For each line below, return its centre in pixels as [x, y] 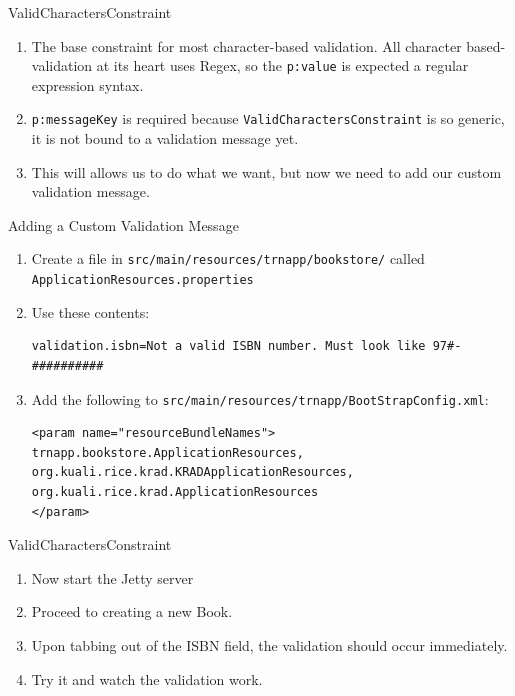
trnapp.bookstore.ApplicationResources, [167, 452]
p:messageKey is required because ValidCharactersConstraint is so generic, [268, 118]
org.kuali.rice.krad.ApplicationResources [175, 492]
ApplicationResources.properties [142, 280]
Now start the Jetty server [112, 577]
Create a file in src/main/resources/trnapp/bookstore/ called [228, 258]
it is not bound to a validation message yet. [165, 138]
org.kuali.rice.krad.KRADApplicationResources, [192, 472]
